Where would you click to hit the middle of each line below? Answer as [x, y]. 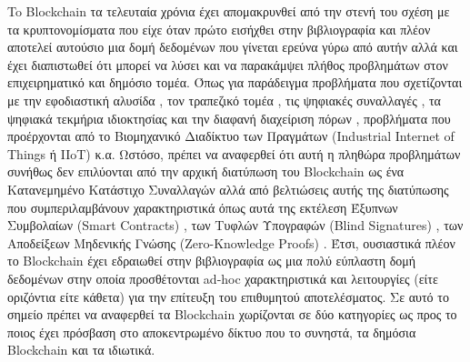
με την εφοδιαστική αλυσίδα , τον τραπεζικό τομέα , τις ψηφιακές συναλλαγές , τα [224, 100]
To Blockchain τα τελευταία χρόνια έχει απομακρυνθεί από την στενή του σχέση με [229, 11]
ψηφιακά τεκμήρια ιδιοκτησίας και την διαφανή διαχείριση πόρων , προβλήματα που [229, 118]
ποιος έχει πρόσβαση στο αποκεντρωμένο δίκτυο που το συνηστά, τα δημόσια [212, 332]
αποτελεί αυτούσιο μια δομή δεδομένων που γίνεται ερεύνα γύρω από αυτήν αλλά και [233, 47]
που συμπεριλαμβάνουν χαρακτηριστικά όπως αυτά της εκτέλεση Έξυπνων [203, 207]
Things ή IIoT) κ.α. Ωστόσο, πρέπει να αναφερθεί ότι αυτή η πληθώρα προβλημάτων [234, 153]
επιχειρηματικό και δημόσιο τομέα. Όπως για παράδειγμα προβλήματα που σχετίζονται [235, 82]
